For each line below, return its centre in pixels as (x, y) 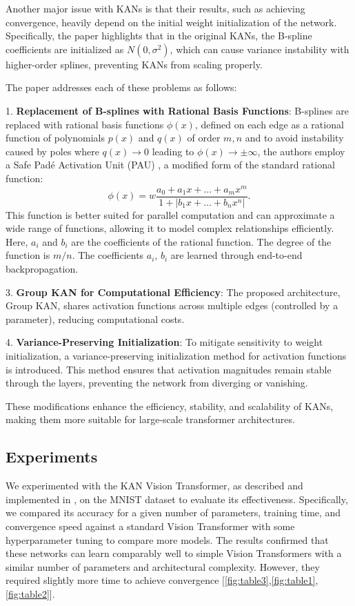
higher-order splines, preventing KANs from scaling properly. (134, 64)
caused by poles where (52, 151)
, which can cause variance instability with (260, 49)
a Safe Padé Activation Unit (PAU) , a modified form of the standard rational (170, 165)
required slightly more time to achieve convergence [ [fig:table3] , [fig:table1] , (162, 580)
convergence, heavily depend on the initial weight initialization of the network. (171, 22)
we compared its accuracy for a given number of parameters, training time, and (173, 512)
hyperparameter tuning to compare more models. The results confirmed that (167, 539)
